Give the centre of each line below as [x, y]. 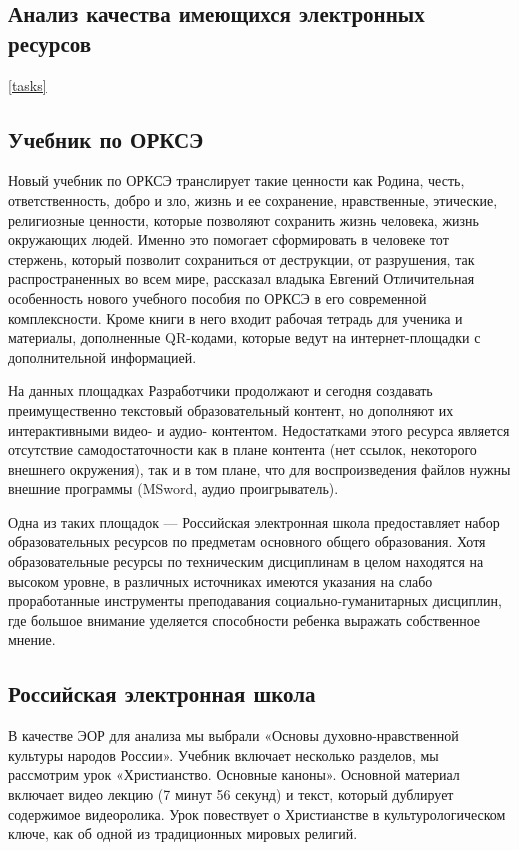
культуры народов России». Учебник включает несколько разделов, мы [223, 754]
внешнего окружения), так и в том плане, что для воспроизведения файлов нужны [259, 468]
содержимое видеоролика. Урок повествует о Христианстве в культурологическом [257, 813]
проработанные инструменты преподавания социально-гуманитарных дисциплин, [255, 600]
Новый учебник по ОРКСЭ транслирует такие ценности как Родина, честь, [236, 180]
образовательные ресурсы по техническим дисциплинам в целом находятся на [246, 561]
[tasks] [27, 84]
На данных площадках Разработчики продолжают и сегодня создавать [220, 390]
